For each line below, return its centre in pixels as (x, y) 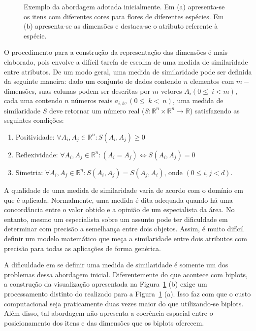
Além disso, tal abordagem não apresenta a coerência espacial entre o (109, 313)
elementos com (212, 81)
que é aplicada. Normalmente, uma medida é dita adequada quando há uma (118, 200)
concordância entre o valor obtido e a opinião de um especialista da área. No (119, 209)
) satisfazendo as (215, 110)
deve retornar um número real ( (97, 110)
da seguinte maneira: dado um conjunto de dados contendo (93, 81)
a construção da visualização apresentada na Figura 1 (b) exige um (106, 284)
